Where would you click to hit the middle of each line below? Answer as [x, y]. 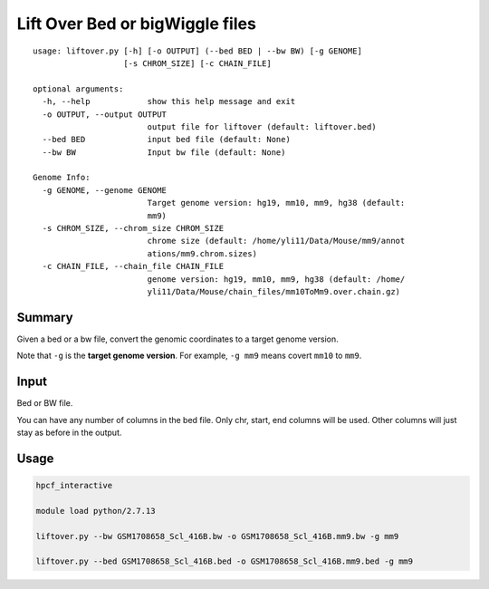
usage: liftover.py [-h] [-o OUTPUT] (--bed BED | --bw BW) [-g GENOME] [197, 51]
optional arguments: [78, 89]
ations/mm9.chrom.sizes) [202, 253]
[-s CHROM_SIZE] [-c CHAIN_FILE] [197, 63]
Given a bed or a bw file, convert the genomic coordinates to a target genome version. [177, 339]
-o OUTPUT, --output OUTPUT [105, 114]
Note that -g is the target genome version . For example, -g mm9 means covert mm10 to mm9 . [189, 356]
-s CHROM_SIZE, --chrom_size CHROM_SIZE [133, 228]
